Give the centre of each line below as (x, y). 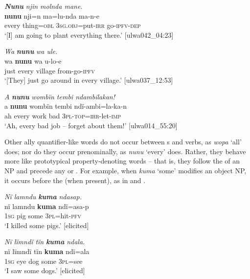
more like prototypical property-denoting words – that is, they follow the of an (122, 161)
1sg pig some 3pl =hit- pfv (43, 216)
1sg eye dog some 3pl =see (44, 261)
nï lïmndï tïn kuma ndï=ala (47, 251)
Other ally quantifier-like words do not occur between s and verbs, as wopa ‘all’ (123, 142)
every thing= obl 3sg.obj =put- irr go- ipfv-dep (73, 25)
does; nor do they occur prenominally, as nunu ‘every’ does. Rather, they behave (125, 151)
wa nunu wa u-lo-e (33, 60)
